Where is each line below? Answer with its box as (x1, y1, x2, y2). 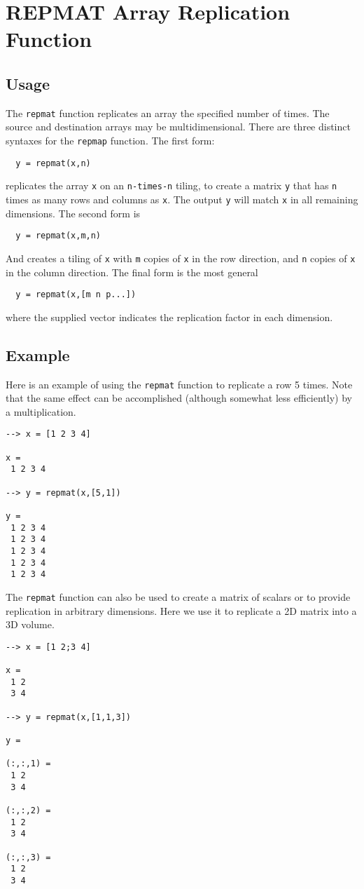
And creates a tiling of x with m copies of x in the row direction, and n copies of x (6, 250, 356, 265)
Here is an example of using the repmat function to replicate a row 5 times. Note (6, 376, 353, 391)
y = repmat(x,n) (15, 158, 91, 168)
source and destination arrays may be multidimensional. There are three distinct (6, 119, 351, 134)
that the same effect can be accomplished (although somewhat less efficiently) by (6, 391, 352, 405)
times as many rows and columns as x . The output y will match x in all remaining (6, 191, 358, 206)
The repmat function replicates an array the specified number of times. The (6, 105, 330, 120)
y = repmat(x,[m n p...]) (15, 290, 136, 300)
